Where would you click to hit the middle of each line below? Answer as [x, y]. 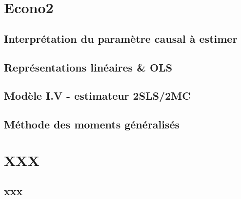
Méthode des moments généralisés [92, 124]
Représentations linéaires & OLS [88, 67]
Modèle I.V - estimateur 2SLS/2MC [97, 96]
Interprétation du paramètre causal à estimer [121, 38]
